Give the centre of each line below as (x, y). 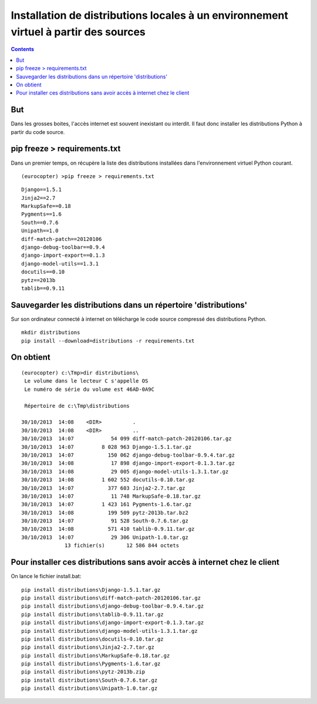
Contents (23, 49)
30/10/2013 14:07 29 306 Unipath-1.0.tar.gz (105, 537)
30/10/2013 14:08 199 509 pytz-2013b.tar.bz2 (105, 512)
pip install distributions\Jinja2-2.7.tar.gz (88, 647)
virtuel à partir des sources (78, 32)
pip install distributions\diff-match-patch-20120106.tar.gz (111, 598)
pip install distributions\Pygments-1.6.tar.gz (91, 664)
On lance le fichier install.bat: (46, 576)
